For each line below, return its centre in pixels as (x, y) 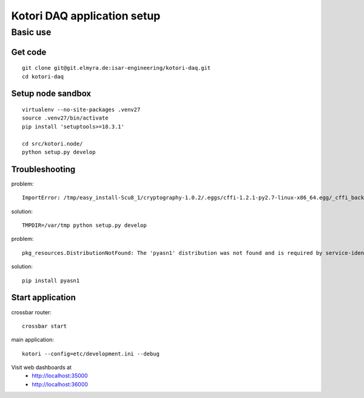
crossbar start (45, 326)
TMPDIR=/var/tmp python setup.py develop (84, 225)
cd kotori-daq (43, 76)
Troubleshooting (43, 169)
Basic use (31, 32)
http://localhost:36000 (60, 384)
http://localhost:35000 (60, 376)
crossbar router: (31, 312)
